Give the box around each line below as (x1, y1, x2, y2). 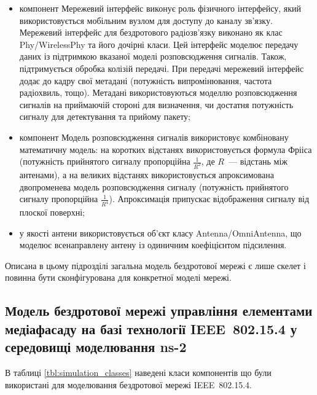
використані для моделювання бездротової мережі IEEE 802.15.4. (5, 378, 252, 391)
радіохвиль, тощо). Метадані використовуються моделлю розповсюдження (19, 86, 297, 99)
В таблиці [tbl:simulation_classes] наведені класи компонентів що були (5, 366, 272, 379)
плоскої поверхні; (19, 206, 85, 219)
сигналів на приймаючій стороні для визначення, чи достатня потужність (19, 98, 294, 111)
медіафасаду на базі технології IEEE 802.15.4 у (5, 319, 297, 338)
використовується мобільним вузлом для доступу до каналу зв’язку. (19, 14, 273, 26)
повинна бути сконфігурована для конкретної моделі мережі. (5, 271, 232, 284)
